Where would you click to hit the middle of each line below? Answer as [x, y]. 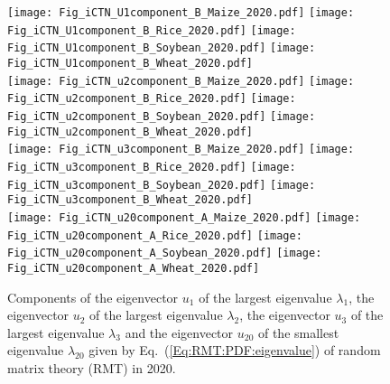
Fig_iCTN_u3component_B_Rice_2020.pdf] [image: [152, 167]
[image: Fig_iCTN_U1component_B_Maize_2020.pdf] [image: [181, 13]
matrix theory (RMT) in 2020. [92, 367]
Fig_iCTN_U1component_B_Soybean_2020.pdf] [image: [162, 48]
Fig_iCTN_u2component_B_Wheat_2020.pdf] [130, 131]
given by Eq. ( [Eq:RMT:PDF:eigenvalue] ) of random [235, 350]
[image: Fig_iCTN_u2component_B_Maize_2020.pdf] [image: [181, 81]
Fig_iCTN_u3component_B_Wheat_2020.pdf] [130, 200]
